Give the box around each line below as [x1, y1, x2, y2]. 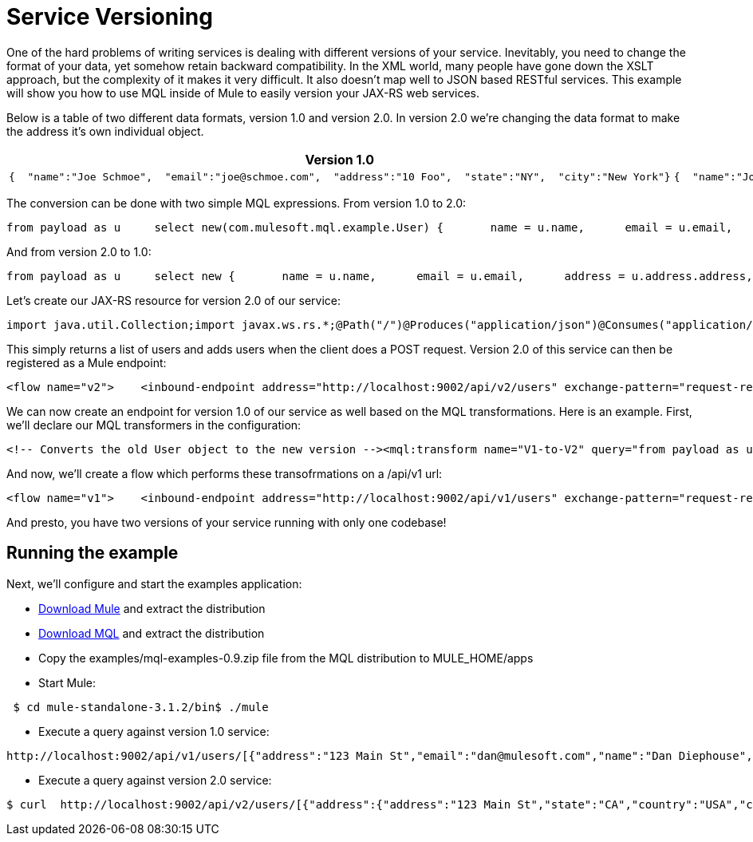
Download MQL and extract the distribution [38, 626, 265, 640]
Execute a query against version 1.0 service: [38, 724, 270, 738]
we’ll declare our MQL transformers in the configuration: [6, 417, 302, 432]
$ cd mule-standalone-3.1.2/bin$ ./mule [13, 700, 269, 714]
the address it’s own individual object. [6, 124, 204, 138]
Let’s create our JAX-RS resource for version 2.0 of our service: [6, 293, 341, 307]
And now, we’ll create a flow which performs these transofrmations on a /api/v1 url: [6, 466, 443, 480]
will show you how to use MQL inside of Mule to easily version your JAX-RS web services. [6, 85, 480, 100]
